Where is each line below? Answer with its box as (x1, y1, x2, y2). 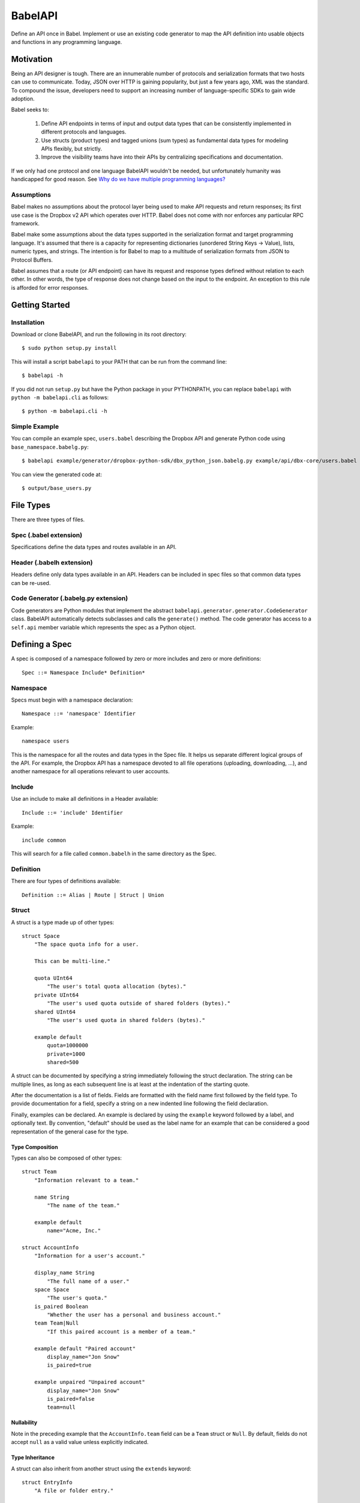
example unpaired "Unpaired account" (34, 1379, 145, 1386)
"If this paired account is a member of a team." (47, 1328, 196, 1335)
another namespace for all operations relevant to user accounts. (11, 768, 170, 775)
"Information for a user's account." (34, 1252, 145, 1260)
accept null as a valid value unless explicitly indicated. (11, 1439, 149, 1446)
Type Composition (11, 1143, 58, 1151)
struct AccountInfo (22, 1244, 79, 1250)
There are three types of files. (11, 516, 85, 523)
